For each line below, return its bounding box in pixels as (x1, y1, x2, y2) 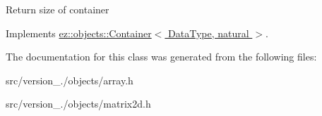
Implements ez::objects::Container (6, 25, 152, 40)
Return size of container (6, 2, 109, 16)
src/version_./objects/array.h (6, 72, 133, 87)
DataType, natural (168, 25, 249, 40)
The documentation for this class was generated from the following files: (6, 49, 317, 64)
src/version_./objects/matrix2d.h (6, 96, 151, 111)
